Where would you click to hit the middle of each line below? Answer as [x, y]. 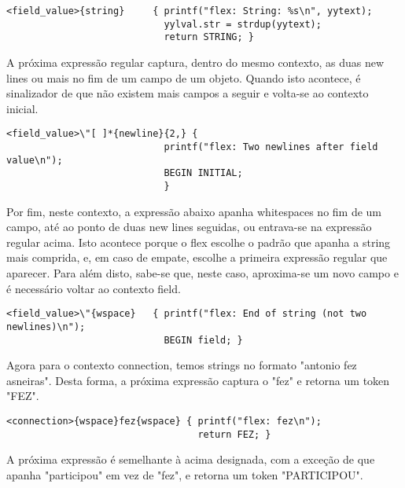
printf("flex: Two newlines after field [271, 147]
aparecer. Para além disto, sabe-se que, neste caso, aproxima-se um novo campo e [202, 273]
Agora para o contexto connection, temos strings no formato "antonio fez [182, 365]
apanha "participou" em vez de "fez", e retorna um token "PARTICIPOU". [185, 474]
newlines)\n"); [46, 327]
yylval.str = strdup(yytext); [243, 24]
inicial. [22, 108]
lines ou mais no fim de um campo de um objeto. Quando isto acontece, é [184, 77]
